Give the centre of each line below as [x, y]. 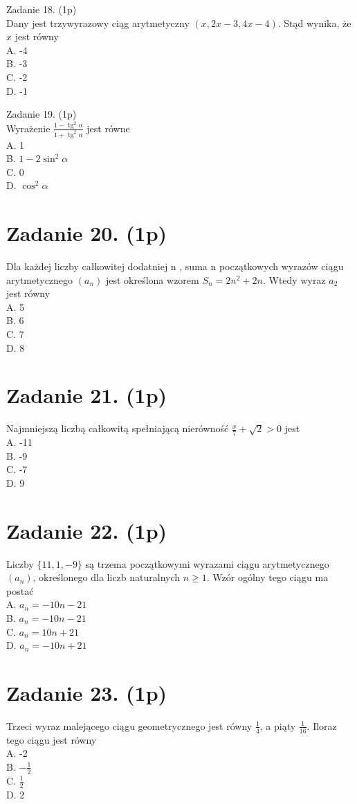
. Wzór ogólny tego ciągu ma [267, 577]
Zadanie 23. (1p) [87, 692]
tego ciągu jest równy [52, 739]
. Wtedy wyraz [294, 279]
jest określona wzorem [152, 279]
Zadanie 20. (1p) [87, 233]
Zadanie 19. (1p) [42, 114]
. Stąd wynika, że [314, 23]
